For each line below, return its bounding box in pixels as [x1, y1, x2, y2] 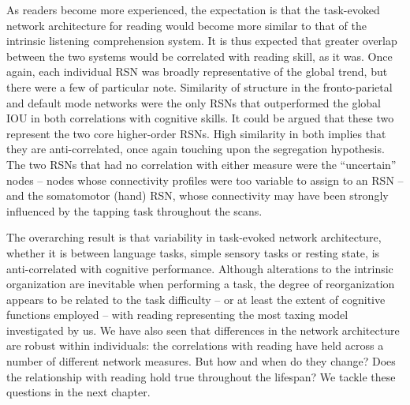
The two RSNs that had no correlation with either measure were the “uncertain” [6, 156, 397, 172]
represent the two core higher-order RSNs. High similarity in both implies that [6, 125, 386, 141]
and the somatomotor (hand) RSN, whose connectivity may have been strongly [6, 187, 389, 204]
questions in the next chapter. [6, 384, 151, 400]
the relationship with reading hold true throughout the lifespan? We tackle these [6, 368, 396, 384]
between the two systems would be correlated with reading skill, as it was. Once [6, 47, 393, 64]
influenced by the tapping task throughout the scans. [6, 202, 263, 219]
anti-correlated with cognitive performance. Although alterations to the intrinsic [6, 260, 393, 276]
